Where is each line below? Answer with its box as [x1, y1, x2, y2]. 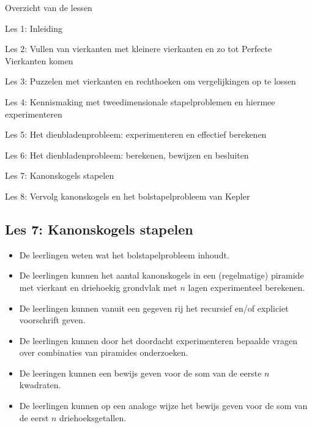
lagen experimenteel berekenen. [188, 280, 305, 293]
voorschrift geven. [19, 313, 86, 326]
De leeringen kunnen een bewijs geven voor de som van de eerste [19, 366, 262, 379]
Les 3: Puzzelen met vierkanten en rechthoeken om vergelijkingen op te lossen [5, 75, 296, 88]
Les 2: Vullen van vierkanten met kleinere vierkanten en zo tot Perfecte [5, 42, 272, 55]
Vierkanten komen [5, 54, 73, 67]
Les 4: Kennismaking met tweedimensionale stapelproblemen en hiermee [5, 95, 275, 108]
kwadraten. [19, 378, 61, 391]
